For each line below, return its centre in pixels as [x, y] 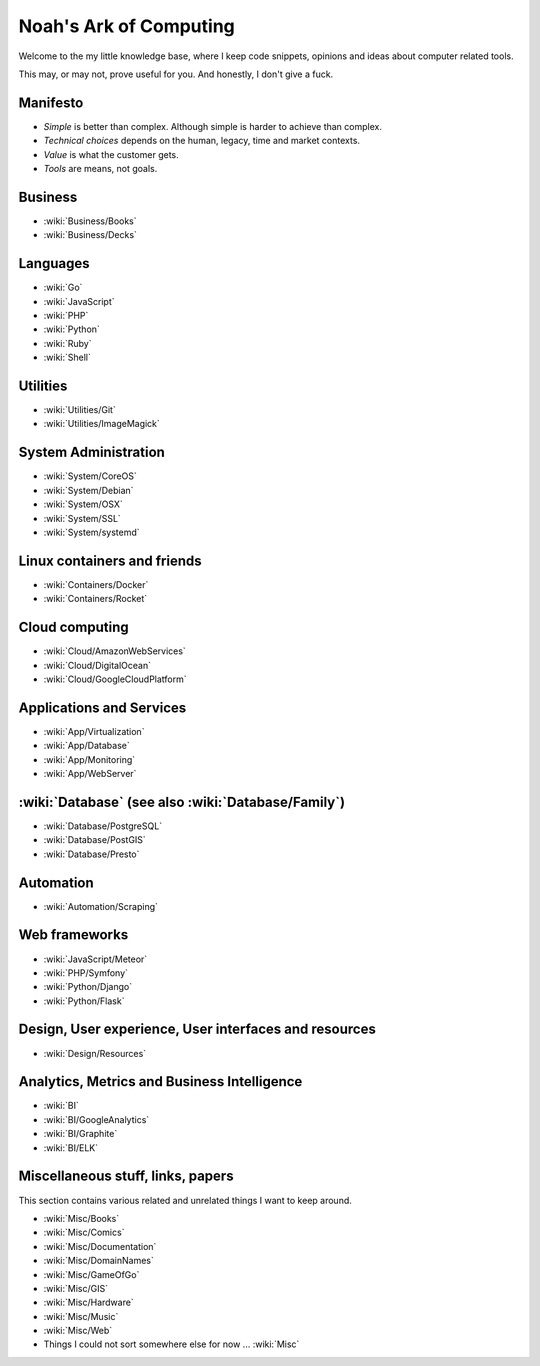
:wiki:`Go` [63, 287]
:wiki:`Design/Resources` [95, 1053]
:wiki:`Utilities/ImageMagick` [101, 424]
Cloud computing [73, 627]
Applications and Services [102, 707]
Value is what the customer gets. [111, 154]
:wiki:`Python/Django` [88, 987]
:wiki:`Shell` [67, 357]
